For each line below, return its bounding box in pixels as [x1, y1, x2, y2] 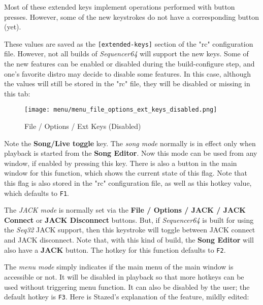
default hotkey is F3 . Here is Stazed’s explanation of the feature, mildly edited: [4, 291, 249, 302]
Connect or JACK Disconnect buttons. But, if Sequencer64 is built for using [4, 214, 254, 225]
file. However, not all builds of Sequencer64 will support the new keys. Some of [4, 48, 249, 59]
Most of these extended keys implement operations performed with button [4, 2, 235, 12]
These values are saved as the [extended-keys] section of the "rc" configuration [4, 38, 253, 49]
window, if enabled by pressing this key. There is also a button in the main [4, 157, 237, 168]
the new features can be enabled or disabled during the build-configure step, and [4, 58, 255, 69]
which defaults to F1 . [4, 187, 69, 198]
